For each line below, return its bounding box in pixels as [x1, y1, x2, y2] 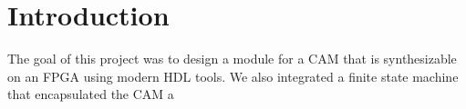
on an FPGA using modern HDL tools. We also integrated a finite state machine [7, 66, 459, 85]
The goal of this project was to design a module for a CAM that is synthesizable [7, 49, 457, 68]
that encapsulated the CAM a [7, 84, 174, 104]
